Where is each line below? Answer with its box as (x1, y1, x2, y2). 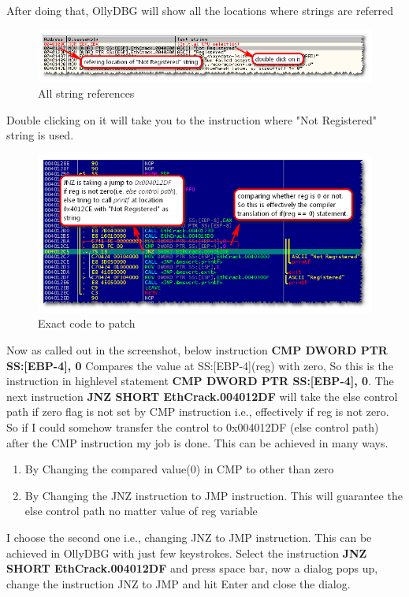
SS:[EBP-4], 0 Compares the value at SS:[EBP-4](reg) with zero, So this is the (6, 357, 393, 373)
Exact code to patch (38, 315, 136, 332)
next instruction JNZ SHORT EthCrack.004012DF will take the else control (6, 387, 398, 404)
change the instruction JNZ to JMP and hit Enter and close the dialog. (6, 575, 351, 591)
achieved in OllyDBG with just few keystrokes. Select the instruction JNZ (6, 544, 367, 561)
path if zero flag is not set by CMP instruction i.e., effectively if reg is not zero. (6, 403, 389, 420)
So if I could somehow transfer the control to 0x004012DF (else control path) (6, 419, 379, 435)
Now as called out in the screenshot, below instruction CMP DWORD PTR (6, 342, 388, 358)
